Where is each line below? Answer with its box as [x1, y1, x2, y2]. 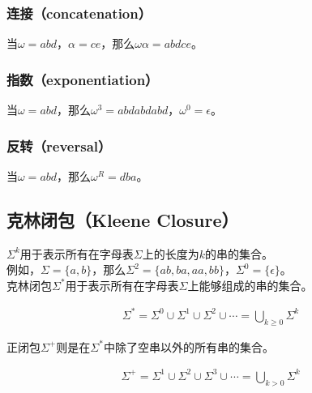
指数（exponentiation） [6, 69, 159, 89]
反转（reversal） [6, 135, 112, 156]
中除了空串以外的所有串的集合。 [103, 338, 274, 355]
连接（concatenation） [6, 2, 152, 23]
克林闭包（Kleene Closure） [6, 207, 239, 232]
